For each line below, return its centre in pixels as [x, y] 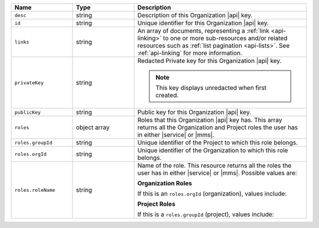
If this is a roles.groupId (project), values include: [206, 214]
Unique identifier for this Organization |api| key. [203, 23]
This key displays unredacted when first [211, 88]
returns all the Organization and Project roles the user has [218, 127]
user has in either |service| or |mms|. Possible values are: [217, 173]
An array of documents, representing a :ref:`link [204, 31]
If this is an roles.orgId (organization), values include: [212, 194]
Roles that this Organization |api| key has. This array [210, 120]
